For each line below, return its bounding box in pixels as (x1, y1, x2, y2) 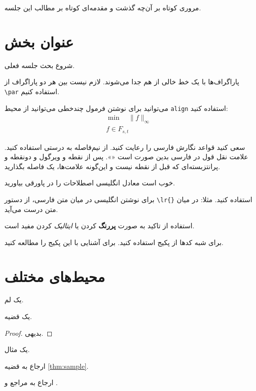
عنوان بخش (4, 31, 74, 51)
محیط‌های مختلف (4, 266, 105, 286)
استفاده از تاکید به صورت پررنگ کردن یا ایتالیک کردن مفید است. (4, 220, 195, 231)
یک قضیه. (4, 311, 32, 321)
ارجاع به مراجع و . (4, 377, 58, 388)
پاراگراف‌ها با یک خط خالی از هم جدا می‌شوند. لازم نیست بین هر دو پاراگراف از (4, 76, 239, 87)
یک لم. (4, 294, 24, 305)
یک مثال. (4, 344, 30, 355)
